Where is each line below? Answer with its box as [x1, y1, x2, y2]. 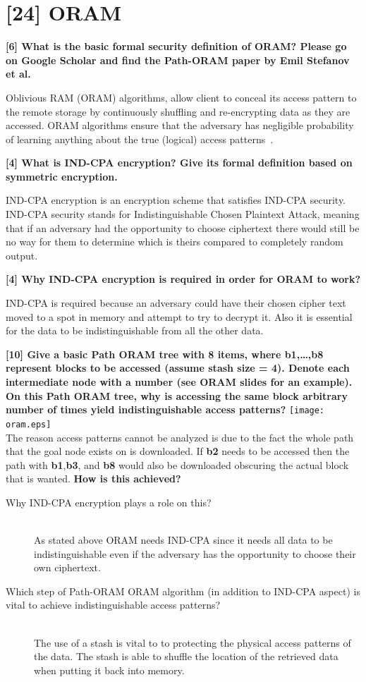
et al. [6, 66, 31, 81]
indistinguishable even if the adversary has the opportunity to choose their [34, 546, 356, 561]
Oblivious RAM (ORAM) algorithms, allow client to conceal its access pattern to [6, 90, 357, 104]
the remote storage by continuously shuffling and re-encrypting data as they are [6, 104, 350, 118]
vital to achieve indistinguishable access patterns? [6, 597, 221, 612]
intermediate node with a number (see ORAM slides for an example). [6, 375, 353, 389]
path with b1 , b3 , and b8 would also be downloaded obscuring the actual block [6, 457, 349, 472]
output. [6, 248, 38, 262]
